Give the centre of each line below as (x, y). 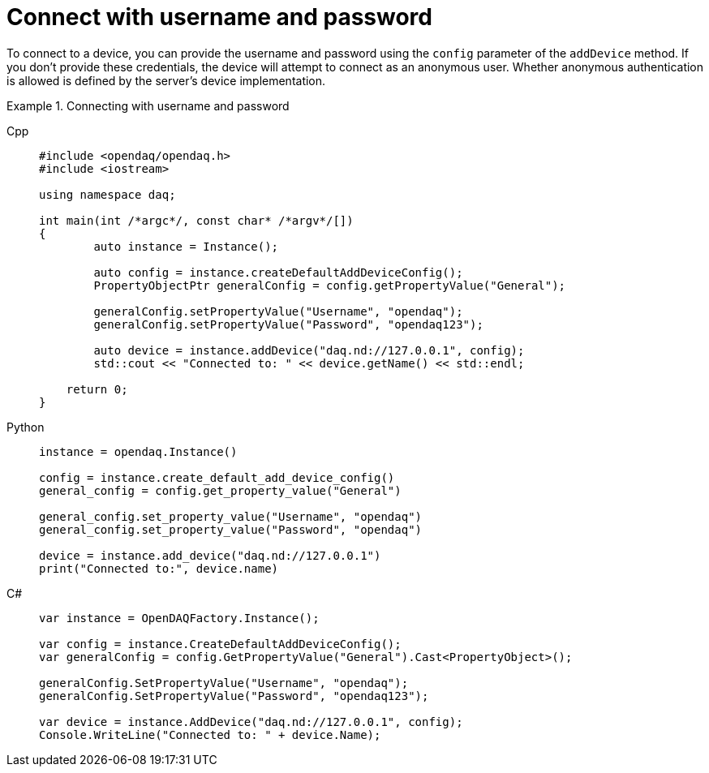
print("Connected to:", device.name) (159, 568)
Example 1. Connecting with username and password (148, 105)
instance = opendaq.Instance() (138, 451)
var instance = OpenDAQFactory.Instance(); (179, 618)
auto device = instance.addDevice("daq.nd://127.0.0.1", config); (309, 350)
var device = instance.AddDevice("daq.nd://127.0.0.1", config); (251, 721)
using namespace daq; (107, 194)
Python (26, 427)
